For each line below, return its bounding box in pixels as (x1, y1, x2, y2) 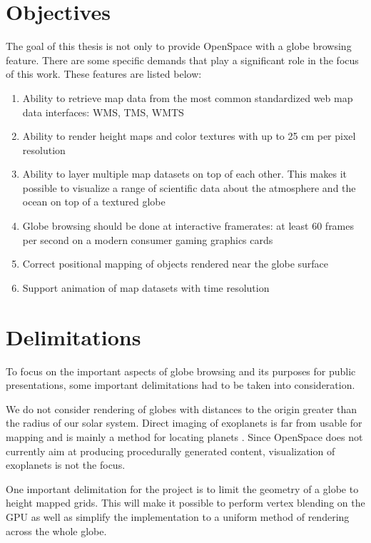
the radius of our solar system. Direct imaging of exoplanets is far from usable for (6, 415, 362, 430)
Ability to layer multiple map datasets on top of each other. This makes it (22, 166, 347, 181)
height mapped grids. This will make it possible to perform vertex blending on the (6, 495, 365, 510)
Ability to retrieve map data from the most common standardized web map (22, 90, 353, 105)
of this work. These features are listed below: (6, 66, 202, 81)
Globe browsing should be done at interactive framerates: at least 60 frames (22, 218, 355, 233)
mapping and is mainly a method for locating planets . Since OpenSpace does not (6, 429, 363, 444)
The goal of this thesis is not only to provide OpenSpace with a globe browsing (6, 39, 352, 54)
